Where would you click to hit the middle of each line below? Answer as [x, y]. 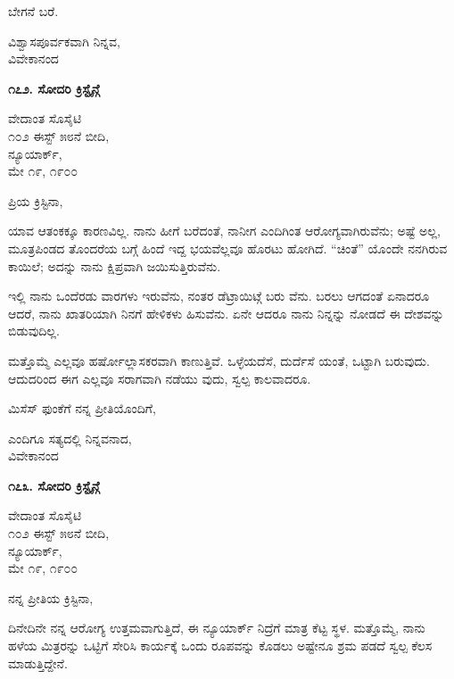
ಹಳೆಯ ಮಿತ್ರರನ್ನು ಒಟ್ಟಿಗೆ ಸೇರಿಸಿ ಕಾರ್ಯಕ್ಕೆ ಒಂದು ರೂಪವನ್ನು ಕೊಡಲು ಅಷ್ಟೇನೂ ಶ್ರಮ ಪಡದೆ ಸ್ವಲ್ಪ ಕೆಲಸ [220, 646]
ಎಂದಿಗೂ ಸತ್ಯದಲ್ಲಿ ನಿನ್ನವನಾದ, [70, 438]
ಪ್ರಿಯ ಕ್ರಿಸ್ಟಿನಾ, [36, 200]
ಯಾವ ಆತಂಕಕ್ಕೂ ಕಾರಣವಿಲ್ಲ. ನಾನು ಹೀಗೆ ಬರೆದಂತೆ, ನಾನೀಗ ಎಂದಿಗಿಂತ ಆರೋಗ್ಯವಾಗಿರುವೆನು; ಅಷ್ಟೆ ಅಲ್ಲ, [224, 231]
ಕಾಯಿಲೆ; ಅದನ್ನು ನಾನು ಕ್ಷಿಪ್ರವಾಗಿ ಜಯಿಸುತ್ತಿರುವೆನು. [115, 265]
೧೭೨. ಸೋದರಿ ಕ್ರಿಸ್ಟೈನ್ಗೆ [54, 88]
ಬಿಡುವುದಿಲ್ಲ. [34, 331]
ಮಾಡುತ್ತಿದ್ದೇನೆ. [38, 662]
